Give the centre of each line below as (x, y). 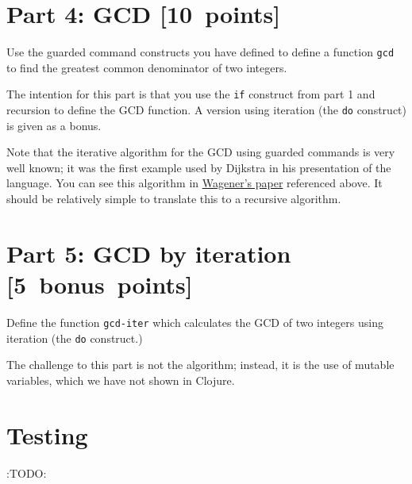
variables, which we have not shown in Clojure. (121, 380)
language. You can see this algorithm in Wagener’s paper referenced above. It (194, 183)
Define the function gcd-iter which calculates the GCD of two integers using (195, 322)
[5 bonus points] (100, 284)
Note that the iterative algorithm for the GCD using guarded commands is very (201, 152)
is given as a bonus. (54, 125)
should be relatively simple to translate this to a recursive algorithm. (174, 199)
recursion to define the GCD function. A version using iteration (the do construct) (206, 110)
